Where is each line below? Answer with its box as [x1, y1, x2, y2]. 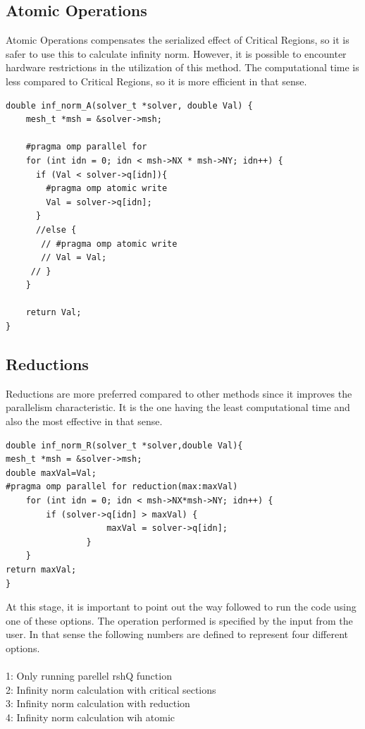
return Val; [25, 307, 82, 318]
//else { [35, 224, 77, 235]
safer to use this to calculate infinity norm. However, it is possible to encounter [6, 46, 347, 61]
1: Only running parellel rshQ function [6, 668, 172, 683]
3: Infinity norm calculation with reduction [6, 696, 190, 711]
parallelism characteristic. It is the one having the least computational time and [6, 400, 350, 415]
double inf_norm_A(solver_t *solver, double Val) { [6, 100, 253, 111]
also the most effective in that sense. [6, 414, 163, 429]
